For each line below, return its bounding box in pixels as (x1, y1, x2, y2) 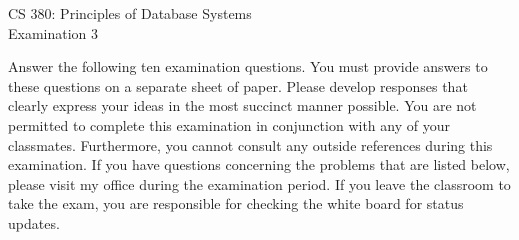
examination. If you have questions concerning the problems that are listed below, (8, 154, 510, 175)
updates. (8, 212, 60, 233)
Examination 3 (8, 22, 99, 43)
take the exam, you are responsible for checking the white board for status (8, 193, 464, 214)
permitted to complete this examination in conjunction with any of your (8, 114, 450, 135)
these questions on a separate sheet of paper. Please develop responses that (8, 75, 468, 96)
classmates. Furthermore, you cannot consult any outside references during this (8, 134, 493, 155)
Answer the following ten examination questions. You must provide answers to (8, 56, 488, 77)
